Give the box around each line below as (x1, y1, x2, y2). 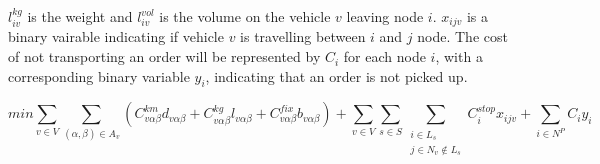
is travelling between (240, 26, 366, 47)
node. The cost (417, 26, 508, 47)
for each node (343, 46, 426, 67)
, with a (435, 46, 483, 67)
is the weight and (27, 6, 133, 26)
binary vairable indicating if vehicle (8, 26, 224, 47)
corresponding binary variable (8, 65, 190, 86)
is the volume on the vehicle (159, 6, 331, 26)
